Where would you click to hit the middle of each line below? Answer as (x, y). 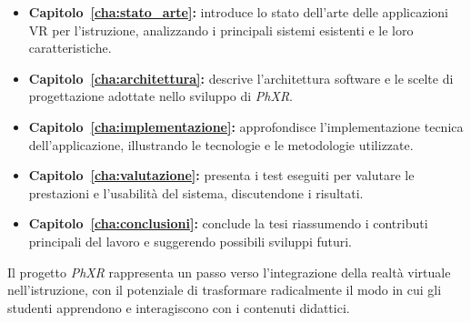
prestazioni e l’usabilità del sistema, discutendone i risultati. (196, 192)
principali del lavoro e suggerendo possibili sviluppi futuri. (190, 241)
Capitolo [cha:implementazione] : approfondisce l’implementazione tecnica (246, 126)
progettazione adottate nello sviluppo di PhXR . (160, 96)
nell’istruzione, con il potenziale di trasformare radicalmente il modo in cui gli (225, 290)
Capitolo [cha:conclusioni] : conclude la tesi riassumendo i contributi (228, 223)
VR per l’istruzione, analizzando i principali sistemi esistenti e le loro (221, 30)
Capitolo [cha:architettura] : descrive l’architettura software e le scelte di (241, 78)
